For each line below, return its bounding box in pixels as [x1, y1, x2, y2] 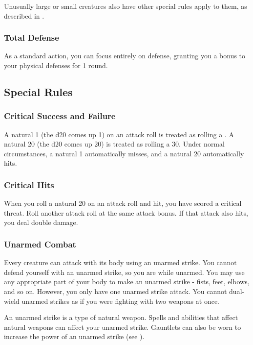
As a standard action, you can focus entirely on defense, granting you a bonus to [4, 50, 246, 61]
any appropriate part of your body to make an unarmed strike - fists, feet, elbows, [4, 276, 250, 287]
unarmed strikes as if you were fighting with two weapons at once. [21, 296, 219, 306]
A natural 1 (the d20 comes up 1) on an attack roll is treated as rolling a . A [4, 129, 234, 139]
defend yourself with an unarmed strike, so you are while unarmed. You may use [4, 267, 245, 277]
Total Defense [4, 31, 59, 44]
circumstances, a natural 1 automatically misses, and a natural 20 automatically [4, 148, 244, 158]
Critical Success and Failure [4, 110, 116, 122]
